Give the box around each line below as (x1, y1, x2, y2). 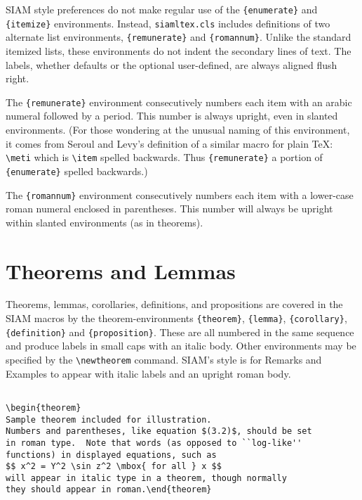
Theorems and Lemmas (6, 256, 236, 285)
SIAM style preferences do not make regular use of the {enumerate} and (6, 2, 318, 16)
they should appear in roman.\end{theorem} (6, 485, 212, 495)
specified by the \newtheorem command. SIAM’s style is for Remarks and (6, 352, 322, 366)
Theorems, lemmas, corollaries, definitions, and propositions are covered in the (6, 297, 343, 312)
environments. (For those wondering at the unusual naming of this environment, (6, 122, 350, 136)
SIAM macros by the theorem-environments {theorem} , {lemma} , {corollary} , (6, 311, 347, 326)
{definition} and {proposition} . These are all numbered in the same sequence (6, 324, 354, 339)
